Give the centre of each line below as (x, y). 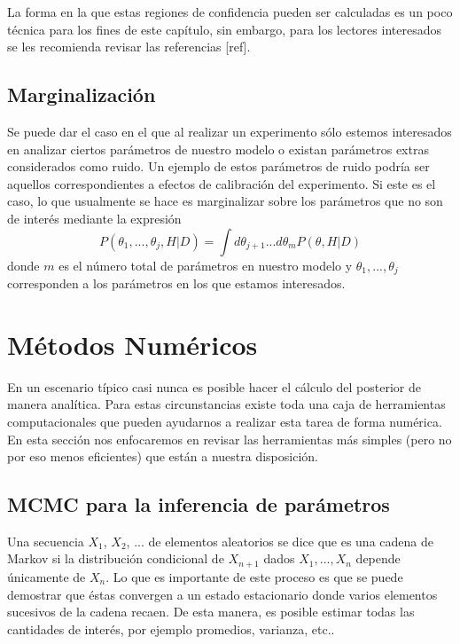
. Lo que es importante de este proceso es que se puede (254, 576)
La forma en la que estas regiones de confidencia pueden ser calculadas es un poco (230, 12)
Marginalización (82, 94)
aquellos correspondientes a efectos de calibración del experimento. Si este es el (222, 183)
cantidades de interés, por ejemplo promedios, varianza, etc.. (171, 628)
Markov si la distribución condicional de (116, 558)
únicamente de (47, 576)
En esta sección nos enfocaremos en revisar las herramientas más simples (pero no (230, 439)
